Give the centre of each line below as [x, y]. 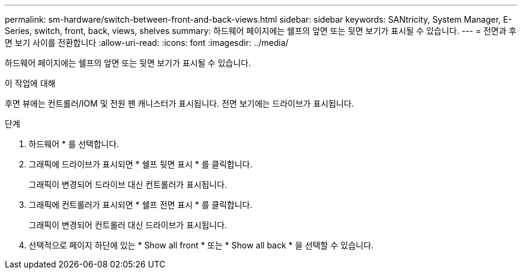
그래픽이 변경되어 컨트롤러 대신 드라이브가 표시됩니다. [128, 225]
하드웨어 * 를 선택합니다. [74, 144]
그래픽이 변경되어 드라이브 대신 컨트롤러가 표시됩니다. [128, 184]
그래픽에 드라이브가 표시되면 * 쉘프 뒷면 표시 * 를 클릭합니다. [141, 164]
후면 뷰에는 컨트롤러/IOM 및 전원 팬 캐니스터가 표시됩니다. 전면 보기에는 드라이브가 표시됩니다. [179, 103]
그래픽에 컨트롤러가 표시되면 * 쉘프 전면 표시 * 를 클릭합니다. [141, 205]
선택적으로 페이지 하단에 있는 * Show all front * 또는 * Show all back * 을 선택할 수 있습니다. [201, 245]
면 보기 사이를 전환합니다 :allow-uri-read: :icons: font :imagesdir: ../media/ [147, 43]
